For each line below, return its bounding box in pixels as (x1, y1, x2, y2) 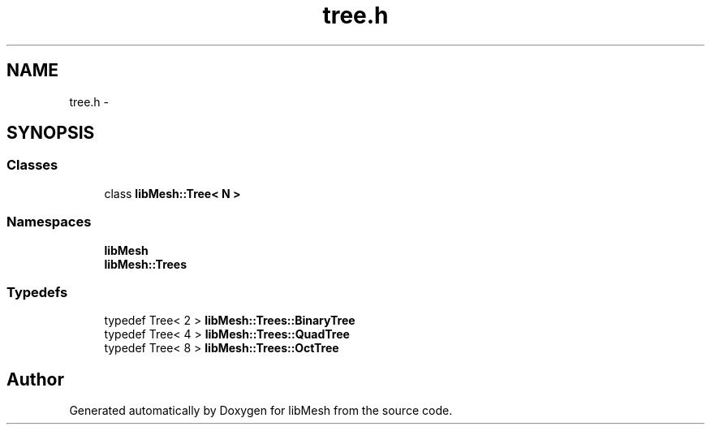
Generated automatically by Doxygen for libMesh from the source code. (69, 403, 453, 418)
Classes (6, 157, 58, 174)
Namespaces (6, 213, 92, 231)
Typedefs (6, 283, 68, 300)
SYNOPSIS (6, 123, 95, 144)
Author (6, 369, 64, 390)
